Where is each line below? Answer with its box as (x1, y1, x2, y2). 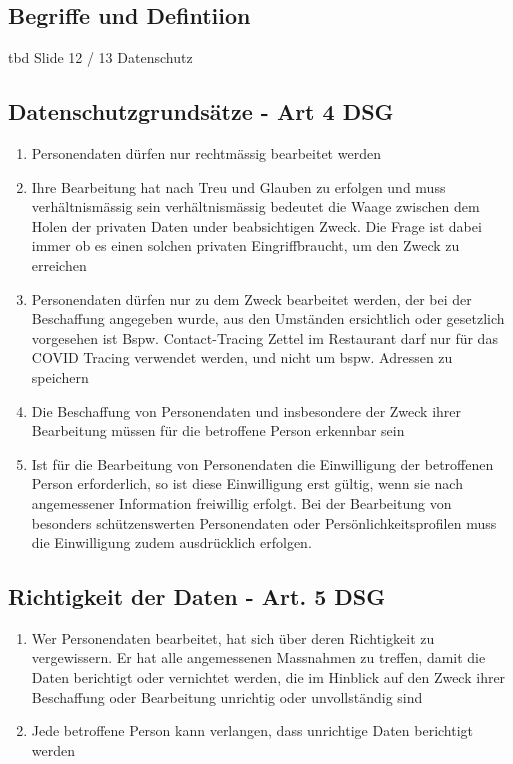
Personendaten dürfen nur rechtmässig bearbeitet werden (31, 143, 381, 163)
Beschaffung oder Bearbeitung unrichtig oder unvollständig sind (31, 686, 423, 707)
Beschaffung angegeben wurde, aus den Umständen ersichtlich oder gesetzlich (31, 308, 505, 329)
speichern (31, 366, 89, 387)
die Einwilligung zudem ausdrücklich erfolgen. (31, 532, 312, 553)
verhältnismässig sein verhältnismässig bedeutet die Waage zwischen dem (31, 196, 480, 217)
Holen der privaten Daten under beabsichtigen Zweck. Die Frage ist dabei (31, 215, 482, 236)
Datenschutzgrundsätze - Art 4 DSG (8, 96, 394, 127)
